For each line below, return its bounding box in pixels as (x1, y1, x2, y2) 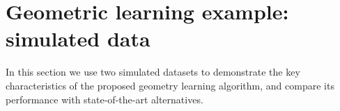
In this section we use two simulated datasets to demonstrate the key (6, 65, 300, 79)
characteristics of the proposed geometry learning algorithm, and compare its (6, 78, 334, 92)
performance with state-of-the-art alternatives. (6, 92, 203, 106)
